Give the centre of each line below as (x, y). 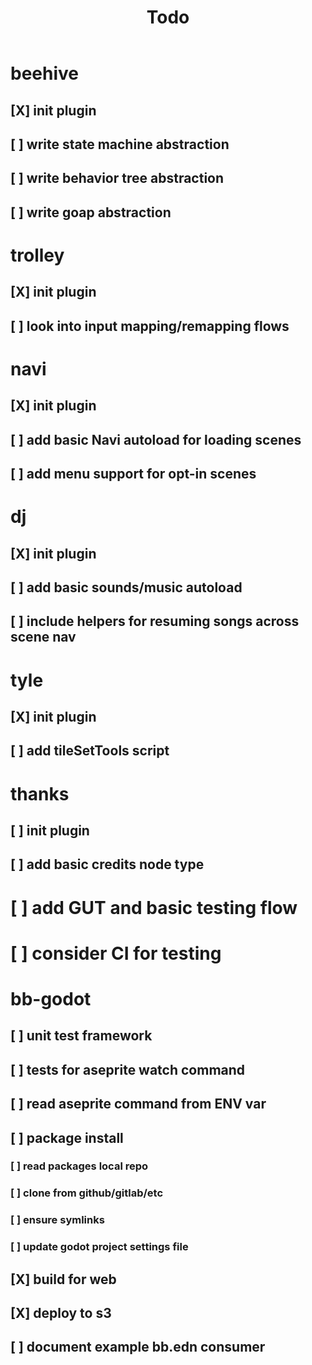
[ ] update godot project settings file (99, 1247)
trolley (37, 255)
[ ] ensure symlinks (57, 1220)
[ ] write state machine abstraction (120, 144)
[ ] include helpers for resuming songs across (155, 621)
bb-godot (51, 998)
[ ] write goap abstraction (91, 212)
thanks (40, 793)
